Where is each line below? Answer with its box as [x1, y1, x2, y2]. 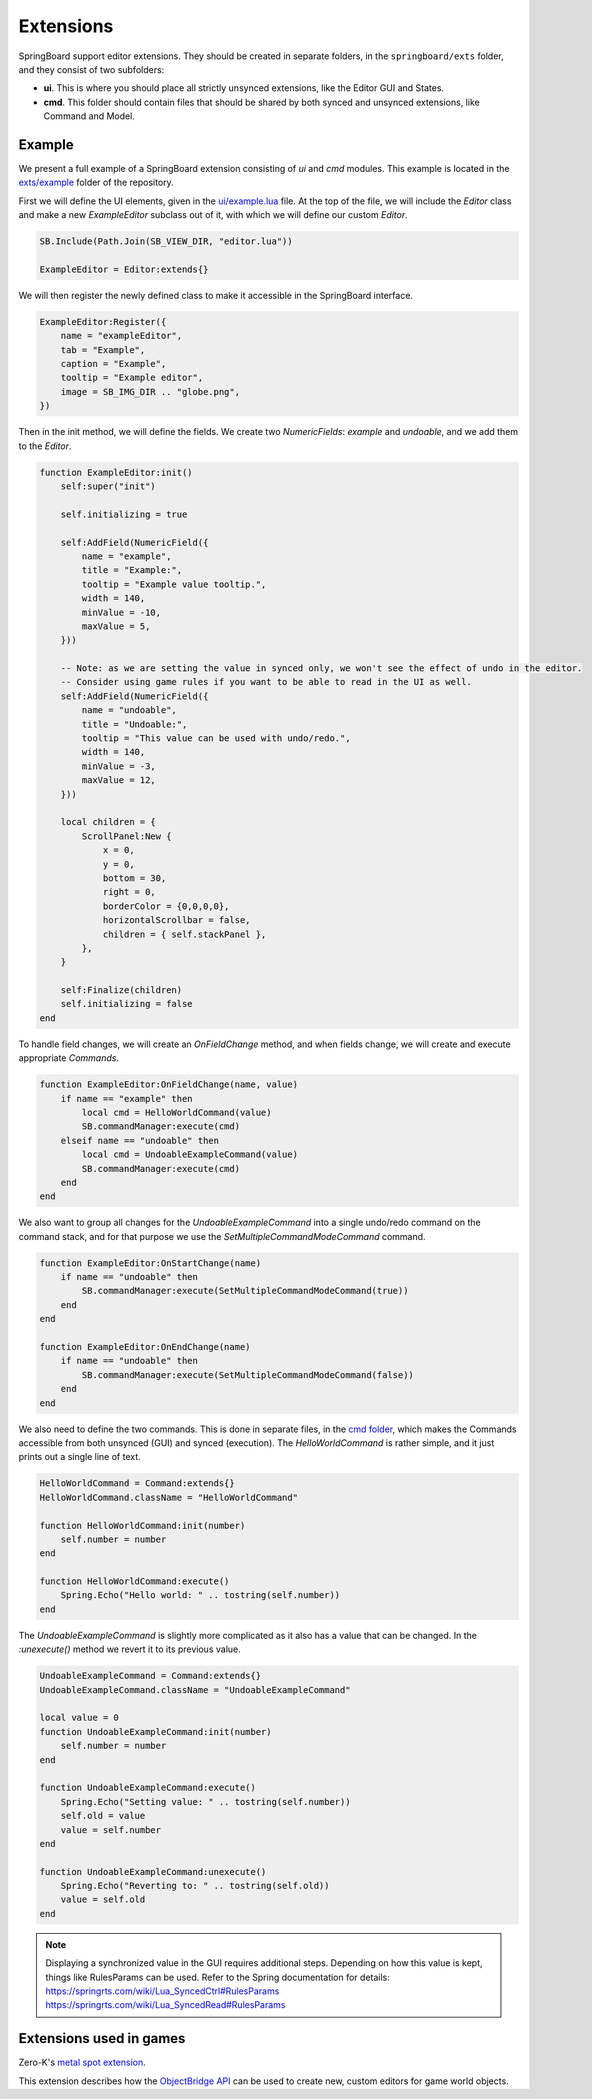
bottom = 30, [102, 872, 167, 884]
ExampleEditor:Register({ [39, 316, 167, 327]
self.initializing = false [60, 998, 194, 1010]
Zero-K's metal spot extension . [18, 2056, 147, 2069]
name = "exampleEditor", [60, 330, 183, 342]
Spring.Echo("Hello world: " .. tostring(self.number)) [60, 1590, 341, 1601]
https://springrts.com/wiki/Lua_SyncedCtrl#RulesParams [45, 1985, 280, 1997]
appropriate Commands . [18, 1052, 120, 1064]
